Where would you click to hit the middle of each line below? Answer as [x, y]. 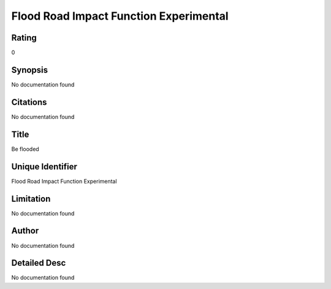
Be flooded [25, 149]
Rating [24, 38]
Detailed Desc [39, 263]
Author [25, 231]
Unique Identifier [44, 167]
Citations [29, 102]
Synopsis [30, 70]
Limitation [31, 198]
